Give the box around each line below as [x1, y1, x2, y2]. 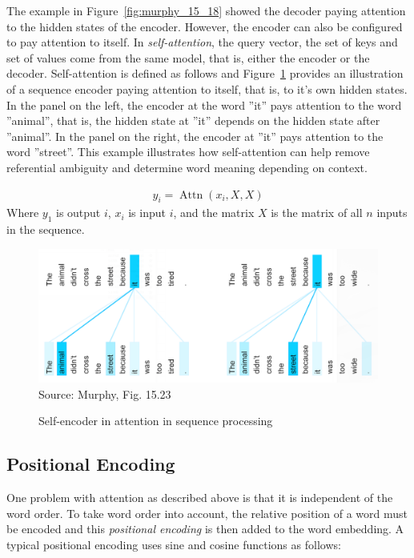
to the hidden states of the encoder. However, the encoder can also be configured [6, 18, 403, 34]
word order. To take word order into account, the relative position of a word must [6, 504, 408, 521]
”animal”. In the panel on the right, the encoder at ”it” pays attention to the [6, 127, 384, 144]
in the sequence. [6, 221, 85, 238]
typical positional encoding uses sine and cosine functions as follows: [6, 536, 341, 552]
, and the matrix [173, 204, 255, 221]
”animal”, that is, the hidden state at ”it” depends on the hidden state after [6, 112, 380, 129]
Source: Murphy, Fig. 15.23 [38, 385, 171, 402]
